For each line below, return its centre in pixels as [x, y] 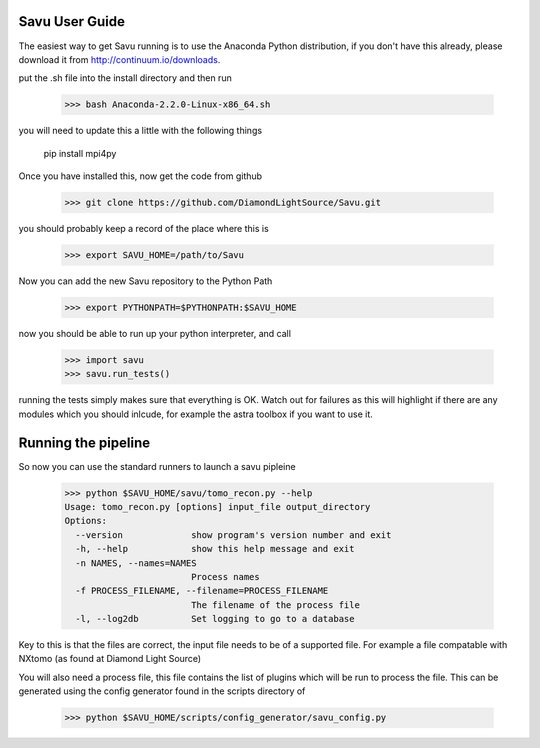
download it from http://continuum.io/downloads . [119, 59]
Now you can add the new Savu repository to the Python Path [145, 281]
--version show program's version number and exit [233, 534]
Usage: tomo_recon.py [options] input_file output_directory [217, 506]
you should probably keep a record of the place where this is [143, 229]
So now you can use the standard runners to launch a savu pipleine [157, 466]
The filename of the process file [275, 604]
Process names [225, 576]
